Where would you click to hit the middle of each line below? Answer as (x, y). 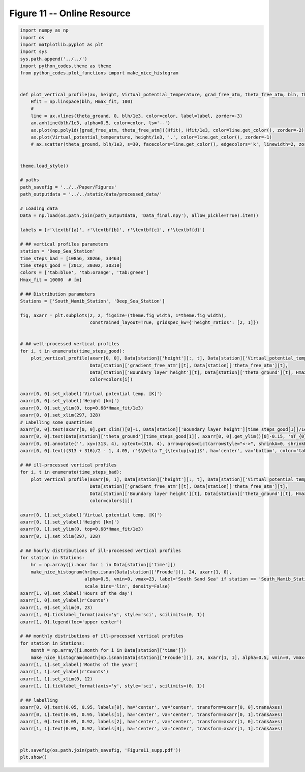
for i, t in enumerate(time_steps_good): (72, 351)
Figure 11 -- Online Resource (70, 13)
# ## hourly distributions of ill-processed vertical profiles (101, 550)
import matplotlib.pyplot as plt (62, 44)
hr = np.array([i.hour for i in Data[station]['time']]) (103, 565)
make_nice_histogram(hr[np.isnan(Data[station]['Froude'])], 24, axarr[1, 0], (131, 572)
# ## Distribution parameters (58, 294)
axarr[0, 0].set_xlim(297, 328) (60, 415)
